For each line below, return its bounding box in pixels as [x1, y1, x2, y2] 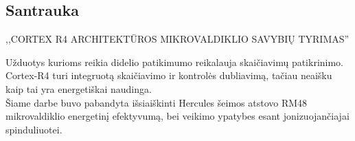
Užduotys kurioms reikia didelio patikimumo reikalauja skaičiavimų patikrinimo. [5, 54, 343, 69]
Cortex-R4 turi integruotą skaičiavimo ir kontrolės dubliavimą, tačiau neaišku [5, 68, 332, 83]
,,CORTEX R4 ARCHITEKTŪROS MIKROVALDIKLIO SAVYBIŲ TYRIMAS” [5, 32, 350, 46]
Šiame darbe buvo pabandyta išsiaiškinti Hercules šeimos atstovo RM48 [5, 95, 308, 109]
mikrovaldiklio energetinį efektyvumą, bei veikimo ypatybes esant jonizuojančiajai [5, 109, 350, 123]
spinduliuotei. [5, 122, 62, 136]
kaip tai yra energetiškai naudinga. [5, 81, 152, 96]
